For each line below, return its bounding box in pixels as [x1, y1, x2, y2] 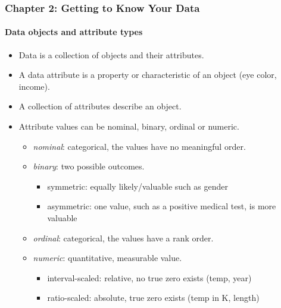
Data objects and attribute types [5, 26, 143, 38]
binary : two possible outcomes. [33, 160, 145, 172]
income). [18, 80, 50, 92]
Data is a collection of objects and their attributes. [18, 48, 204, 61]
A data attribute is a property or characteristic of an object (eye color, [18, 68, 277, 81]
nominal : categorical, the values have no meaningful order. [33, 140, 246, 152]
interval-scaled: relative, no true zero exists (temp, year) [47, 271, 252, 284]
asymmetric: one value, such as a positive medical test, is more [47, 200, 276, 212]
